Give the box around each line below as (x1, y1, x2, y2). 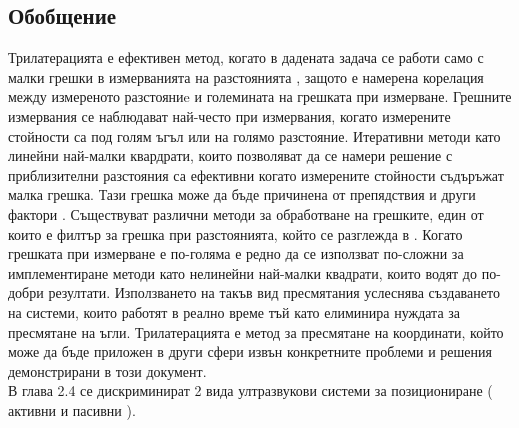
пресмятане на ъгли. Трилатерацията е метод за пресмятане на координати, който (8, 321, 504, 342)
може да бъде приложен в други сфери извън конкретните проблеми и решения (8, 341, 492, 362)
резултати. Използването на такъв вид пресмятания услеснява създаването (48, 282, 500, 303)
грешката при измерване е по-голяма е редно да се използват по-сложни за (8, 243, 464, 264)
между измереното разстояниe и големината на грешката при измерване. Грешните (8, 86, 512, 107)
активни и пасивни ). (8, 399, 136, 420)
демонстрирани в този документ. (8, 360, 207, 381)
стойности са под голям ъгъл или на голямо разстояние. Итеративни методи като (8, 125, 501, 146)
